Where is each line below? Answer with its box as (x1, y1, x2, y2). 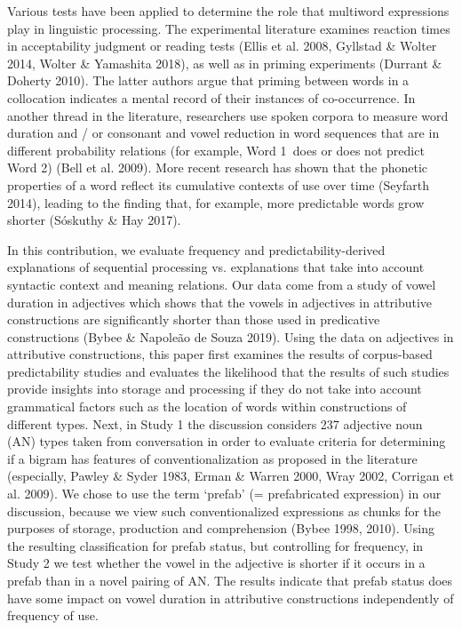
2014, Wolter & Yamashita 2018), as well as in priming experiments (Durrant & (7, 53, 442, 72)
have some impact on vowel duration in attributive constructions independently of (7, 588, 454, 607)
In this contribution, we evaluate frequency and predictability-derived (7, 240, 386, 259)
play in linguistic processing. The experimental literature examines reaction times (7, 19, 450, 37)
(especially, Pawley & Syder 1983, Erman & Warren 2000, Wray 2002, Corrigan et (7, 467, 454, 485)
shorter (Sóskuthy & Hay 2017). (7, 211, 181, 229)
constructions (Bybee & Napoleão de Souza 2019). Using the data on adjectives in (7, 327, 454, 346)
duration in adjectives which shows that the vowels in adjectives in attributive (7, 292, 433, 311)
